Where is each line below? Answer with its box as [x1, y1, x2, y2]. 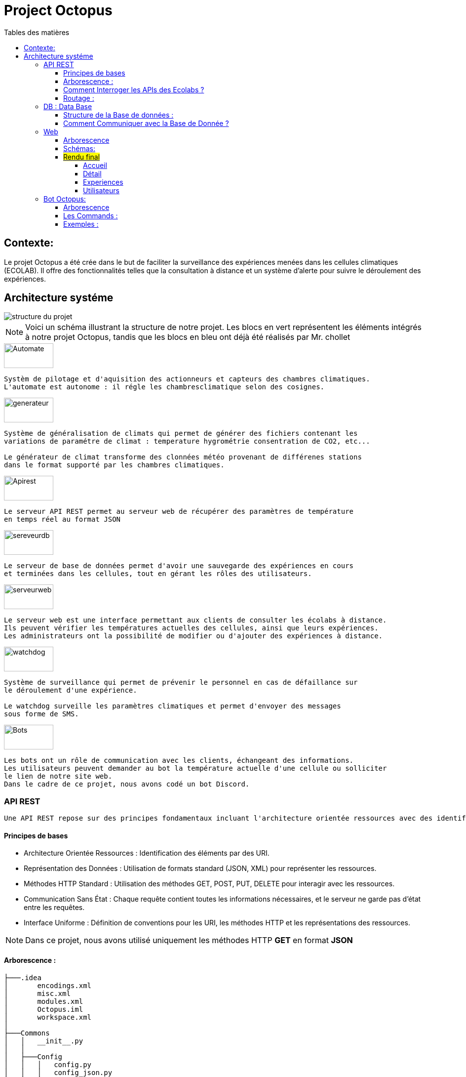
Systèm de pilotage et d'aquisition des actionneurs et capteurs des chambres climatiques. [4, 375, 370, 383]
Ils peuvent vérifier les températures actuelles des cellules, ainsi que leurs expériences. [4, 624, 379, 632]
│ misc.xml [4, 989, 71, 997]
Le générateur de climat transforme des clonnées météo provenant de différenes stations [4, 453, 362, 461]
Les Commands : [63, 211, 118, 220]
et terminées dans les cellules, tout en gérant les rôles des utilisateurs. [4, 570, 312, 578]
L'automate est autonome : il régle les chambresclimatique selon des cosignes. [4, 383, 325, 391]
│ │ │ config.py [4, 1060, 92, 1069]
